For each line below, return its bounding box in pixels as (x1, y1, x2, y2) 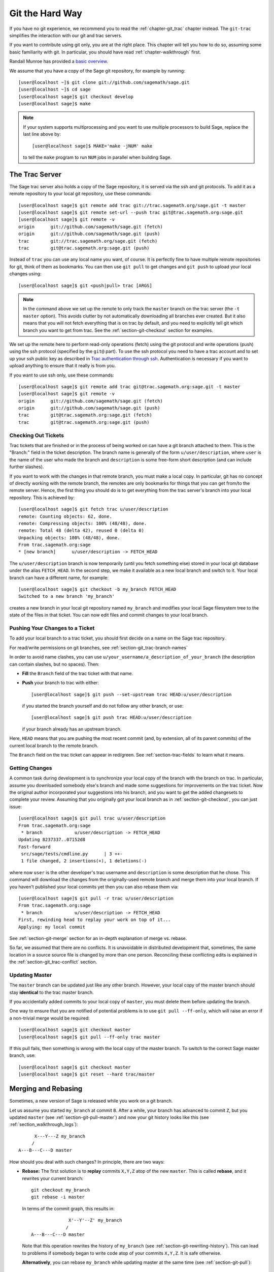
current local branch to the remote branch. (9, 742, 98, 748)
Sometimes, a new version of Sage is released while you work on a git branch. (9, 1098, 173, 1104)
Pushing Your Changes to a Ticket (9, 624, 95, 631)
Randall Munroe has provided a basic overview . (9, 59, 109, 65)
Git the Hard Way (9, 8, 82, 19)
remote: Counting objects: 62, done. (18, 513, 113, 519)
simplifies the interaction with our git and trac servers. (9, 32, 123, 38)
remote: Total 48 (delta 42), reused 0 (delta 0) (18, 528, 145, 534)
